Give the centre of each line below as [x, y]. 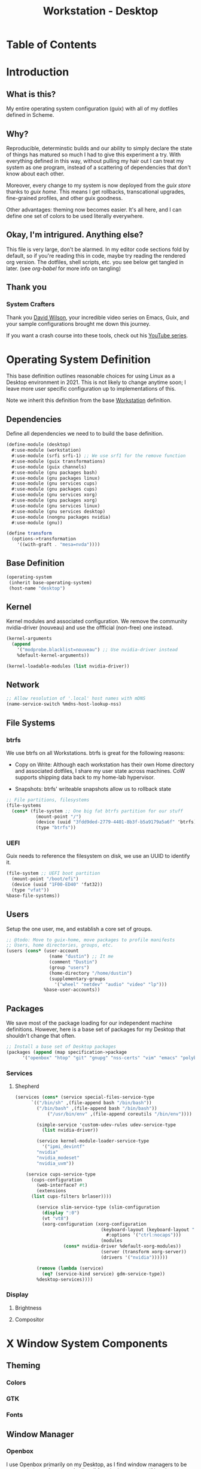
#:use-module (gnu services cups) [54, 483]
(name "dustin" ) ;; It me [81, 957]
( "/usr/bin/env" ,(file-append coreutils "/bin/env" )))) [120, 1114]
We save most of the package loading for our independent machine [89, 1023]
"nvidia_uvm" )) [56, 1163]
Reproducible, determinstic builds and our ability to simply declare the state [99, 148]
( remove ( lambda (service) [70, 1268]
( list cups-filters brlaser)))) [71, 1196]
